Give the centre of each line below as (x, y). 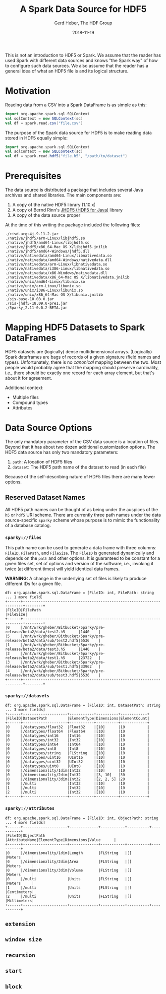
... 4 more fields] (25, 822)
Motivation (28, 91)
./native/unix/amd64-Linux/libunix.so (45, 282)
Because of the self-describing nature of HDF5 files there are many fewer (80, 476)
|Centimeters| (20, 892)
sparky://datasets (27, 696)
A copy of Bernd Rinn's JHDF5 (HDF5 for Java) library (67, 210)
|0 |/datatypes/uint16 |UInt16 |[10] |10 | (77, 758)
